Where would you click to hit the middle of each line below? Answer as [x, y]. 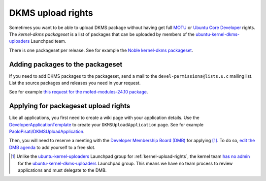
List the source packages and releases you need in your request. [75, 83]
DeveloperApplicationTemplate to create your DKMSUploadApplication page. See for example [106, 124]
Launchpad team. [48, 41]
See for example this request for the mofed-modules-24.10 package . [79, 92]
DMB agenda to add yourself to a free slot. [52, 147]
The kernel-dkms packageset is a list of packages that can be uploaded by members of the [102, 34]
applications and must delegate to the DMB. [62, 170]
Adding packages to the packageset [66, 64]
